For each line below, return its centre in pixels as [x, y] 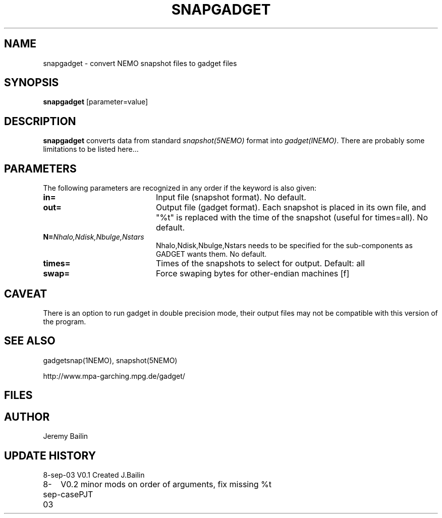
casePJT [77, 494]
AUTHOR [27, 417]
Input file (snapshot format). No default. [231, 197]
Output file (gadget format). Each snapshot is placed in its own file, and [291, 208]
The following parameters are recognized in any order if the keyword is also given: [180, 188]
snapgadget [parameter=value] [96, 102]
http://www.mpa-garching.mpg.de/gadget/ [114, 376]
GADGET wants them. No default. [211, 254]
